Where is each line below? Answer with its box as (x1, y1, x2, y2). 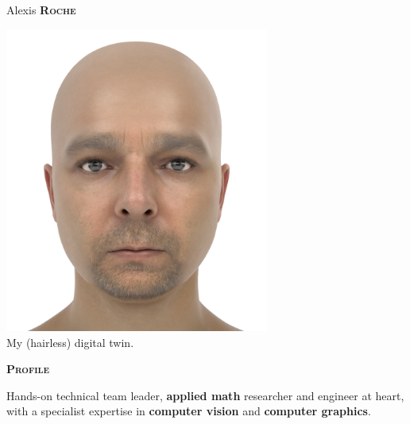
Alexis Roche (6, 2, 76, 17)
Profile (6, 360, 50, 377)
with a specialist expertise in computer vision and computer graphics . (6, 403, 371, 419)
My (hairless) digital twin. (6, 333, 134, 350)
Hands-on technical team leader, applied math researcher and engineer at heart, (6, 387, 404, 403)
